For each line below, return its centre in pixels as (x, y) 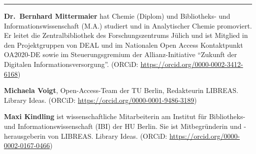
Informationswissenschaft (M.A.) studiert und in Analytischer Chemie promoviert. (128, 25)
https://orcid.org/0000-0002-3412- (192, 64)
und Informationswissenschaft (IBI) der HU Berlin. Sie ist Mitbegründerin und (123, 126)
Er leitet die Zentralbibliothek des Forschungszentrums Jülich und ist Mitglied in (126, 35)
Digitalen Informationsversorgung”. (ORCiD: (71, 64)
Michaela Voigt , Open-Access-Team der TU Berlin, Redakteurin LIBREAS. (121, 90)
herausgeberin (25, 136)
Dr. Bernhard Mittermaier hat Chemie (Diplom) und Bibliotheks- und (117, 16)
